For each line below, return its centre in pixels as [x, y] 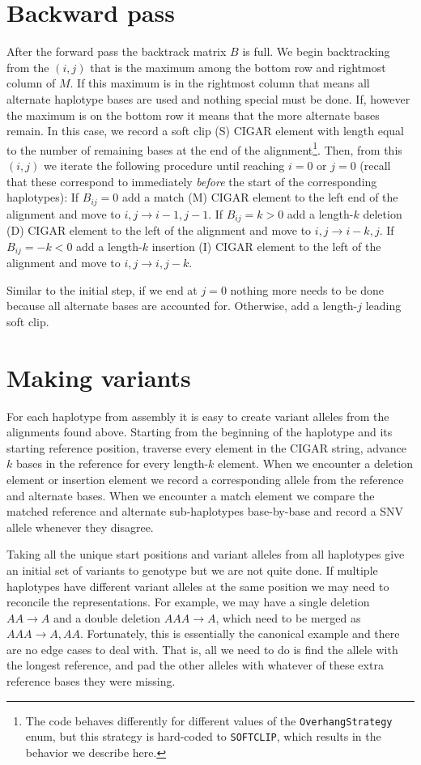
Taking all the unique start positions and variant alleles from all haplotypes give [206, 554]
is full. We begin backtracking [316, 51]
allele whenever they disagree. [80, 527]
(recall [375, 165]
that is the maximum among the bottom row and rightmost [238, 67]
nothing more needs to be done [307, 289]
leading [383, 306]
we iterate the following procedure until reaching [164, 165]
